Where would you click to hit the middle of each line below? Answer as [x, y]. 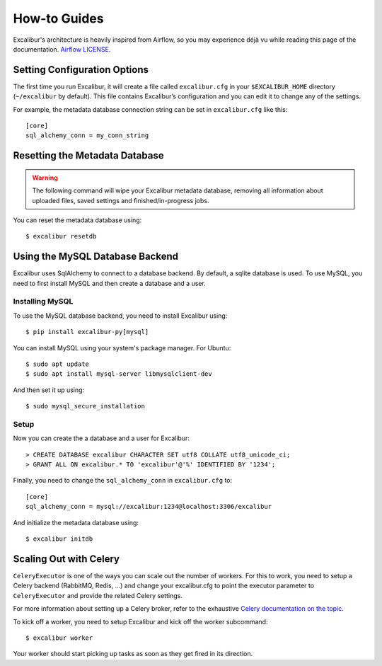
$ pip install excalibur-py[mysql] [87, 332]
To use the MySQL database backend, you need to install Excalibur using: [120, 316]
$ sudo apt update [58, 364]
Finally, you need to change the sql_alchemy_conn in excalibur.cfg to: [123, 481]
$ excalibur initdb [59, 539]
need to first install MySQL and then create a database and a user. [110, 283]
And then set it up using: [49, 390]
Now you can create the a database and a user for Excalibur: [102, 438]
